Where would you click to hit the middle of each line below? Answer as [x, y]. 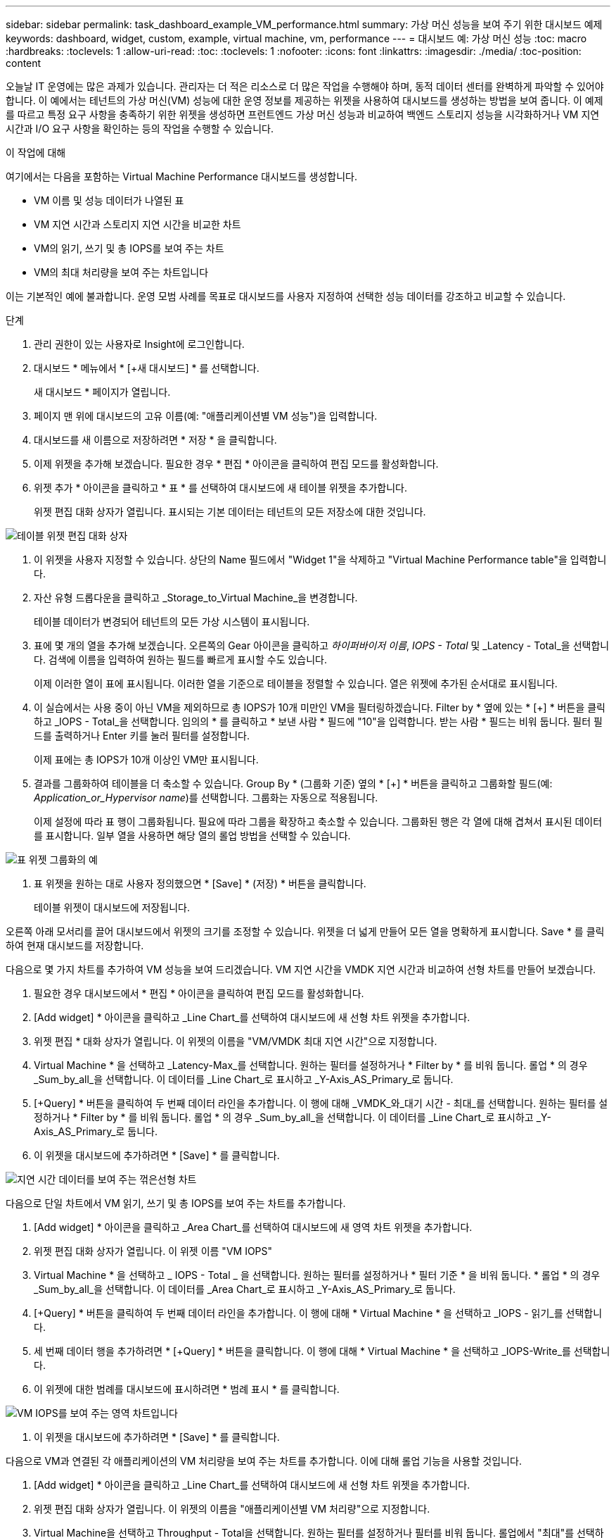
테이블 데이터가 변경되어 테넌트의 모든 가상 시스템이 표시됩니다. [172, 621]
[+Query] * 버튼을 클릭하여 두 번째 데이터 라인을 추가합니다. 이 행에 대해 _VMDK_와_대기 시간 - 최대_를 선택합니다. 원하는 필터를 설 [321, 1103]
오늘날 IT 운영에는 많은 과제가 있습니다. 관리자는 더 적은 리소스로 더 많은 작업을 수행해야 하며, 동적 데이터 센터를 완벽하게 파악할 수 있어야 [305, 86]
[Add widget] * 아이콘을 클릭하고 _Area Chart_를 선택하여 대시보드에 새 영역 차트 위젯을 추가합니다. [253, 1227]
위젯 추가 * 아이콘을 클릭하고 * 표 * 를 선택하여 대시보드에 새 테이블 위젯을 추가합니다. [220, 488]
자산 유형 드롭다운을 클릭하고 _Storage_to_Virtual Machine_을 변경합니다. [196, 598]
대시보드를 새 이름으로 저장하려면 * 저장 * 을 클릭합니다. [155, 440]
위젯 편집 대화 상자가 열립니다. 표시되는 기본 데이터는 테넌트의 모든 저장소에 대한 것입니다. [230, 512]
